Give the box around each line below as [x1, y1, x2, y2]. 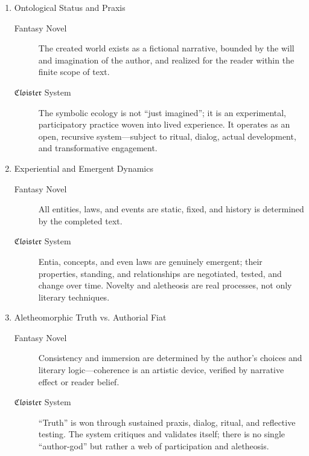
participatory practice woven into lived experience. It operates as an [38, 118, 290, 131]
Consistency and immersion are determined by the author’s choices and [38, 351, 302, 364]
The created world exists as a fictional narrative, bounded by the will [38, 42, 295, 54]
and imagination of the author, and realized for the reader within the [38, 53, 295, 66]
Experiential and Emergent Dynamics [14, 161, 153, 174]
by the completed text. [38, 214, 123, 227]
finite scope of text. [38, 65, 110, 78]
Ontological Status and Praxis [14, 1, 126, 13]
